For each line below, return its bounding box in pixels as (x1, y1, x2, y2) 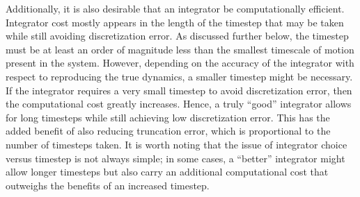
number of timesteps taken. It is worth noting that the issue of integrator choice (6, 137, 347, 151)
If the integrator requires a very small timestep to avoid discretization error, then (6, 83, 352, 97)
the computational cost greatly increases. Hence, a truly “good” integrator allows (6, 96, 352, 111)
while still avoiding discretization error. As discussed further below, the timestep (6, 28, 349, 43)
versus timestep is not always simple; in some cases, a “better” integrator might (6, 151, 345, 165)
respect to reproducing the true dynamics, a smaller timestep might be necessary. (6, 69, 353, 83)
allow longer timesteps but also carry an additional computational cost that (6, 164, 329, 179)
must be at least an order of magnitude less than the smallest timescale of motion (6, 42, 354, 56)
